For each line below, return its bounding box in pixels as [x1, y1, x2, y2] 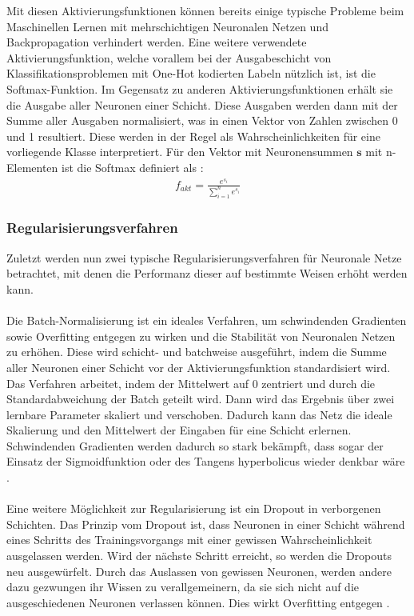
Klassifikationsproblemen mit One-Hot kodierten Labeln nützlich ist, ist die [6, 65, 376, 82]
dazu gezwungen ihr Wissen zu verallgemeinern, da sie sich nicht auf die [6, 578, 360, 595]
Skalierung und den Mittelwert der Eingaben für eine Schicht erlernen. [6, 422, 352, 438]
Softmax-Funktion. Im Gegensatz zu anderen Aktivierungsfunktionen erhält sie [6, 80, 393, 97]
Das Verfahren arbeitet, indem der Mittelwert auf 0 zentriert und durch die [6, 374, 376, 391]
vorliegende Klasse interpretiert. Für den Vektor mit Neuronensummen [6, 143, 353, 160]
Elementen [6, 158, 58, 175]
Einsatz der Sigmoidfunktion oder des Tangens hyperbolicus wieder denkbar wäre [6, 453, 405, 470]
